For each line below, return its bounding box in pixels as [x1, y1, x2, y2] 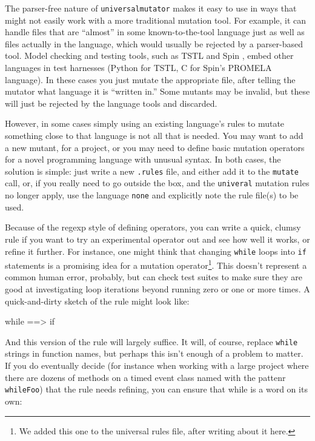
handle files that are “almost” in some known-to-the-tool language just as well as [5, 25, 305, 38]
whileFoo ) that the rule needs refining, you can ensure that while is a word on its [5, 383, 308, 396]
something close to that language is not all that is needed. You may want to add [5, 129, 303, 141]
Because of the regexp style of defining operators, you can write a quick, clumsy [5, 221, 301, 234]
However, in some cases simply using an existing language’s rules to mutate [5, 117, 285, 130]
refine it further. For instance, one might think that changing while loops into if [5, 244, 307, 257]
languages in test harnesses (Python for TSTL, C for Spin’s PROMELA [5, 61, 272, 74]
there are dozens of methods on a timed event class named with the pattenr [5, 371, 286, 383]
